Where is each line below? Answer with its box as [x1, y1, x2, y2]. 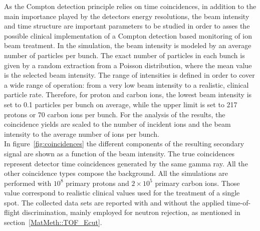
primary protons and [66, 177, 129, 188]
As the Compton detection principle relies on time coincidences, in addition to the [4, 1, 256, 11]
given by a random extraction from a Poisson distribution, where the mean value [4, 60, 252, 70]
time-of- [226, 197, 251, 207]
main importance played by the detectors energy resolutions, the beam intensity [4, 11, 249, 21]
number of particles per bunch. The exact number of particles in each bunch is [4, 50, 245, 60]
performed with [4, 177, 52, 188]
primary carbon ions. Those [155, 177, 240, 188]
